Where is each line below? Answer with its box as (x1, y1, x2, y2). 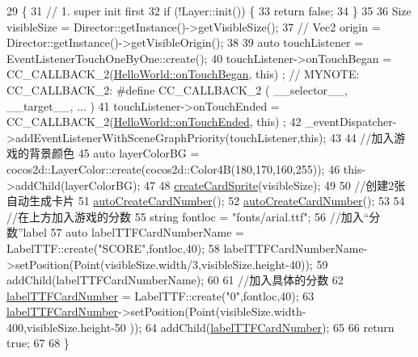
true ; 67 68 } (6, 334, 70, 351)
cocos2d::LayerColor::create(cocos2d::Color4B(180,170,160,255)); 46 (6, 160, 340, 177)
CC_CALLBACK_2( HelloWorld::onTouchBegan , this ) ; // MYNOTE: (6, 65, 360, 82)
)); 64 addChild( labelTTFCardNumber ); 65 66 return (129, 318, 395, 335)
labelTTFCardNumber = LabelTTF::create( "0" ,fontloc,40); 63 (6, 287, 315, 304)
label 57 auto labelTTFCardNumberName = (23, 224, 244, 241)
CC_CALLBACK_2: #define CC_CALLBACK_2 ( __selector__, (6, 81, 348, 98)
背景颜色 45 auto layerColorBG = (28, 145, 200, 162)
